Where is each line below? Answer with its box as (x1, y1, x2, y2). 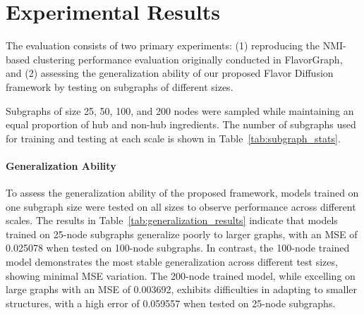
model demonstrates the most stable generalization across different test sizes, (6, 254, 338, 269)
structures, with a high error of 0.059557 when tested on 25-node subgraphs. (6, 295, 336, 310)
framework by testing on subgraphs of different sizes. (6, 79, 233, 94)
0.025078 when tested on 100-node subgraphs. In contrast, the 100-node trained (6, 240, 350, 255)
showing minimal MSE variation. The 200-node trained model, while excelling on (6, 268, 356, 283)
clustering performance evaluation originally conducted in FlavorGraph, (32, 51, 343, 66)
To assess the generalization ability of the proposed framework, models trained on (6, 185, 359, 200)
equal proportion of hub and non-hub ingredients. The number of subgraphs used (6, 117, 356, 132)
